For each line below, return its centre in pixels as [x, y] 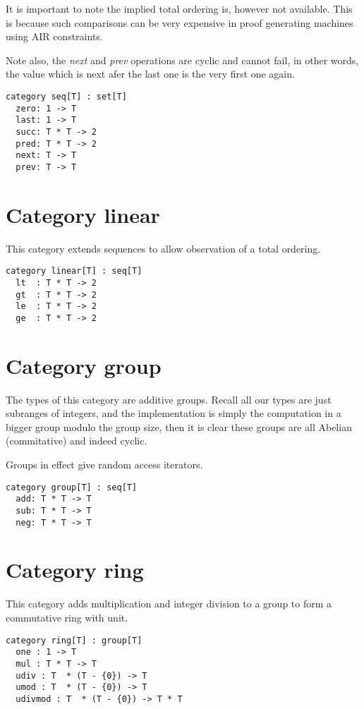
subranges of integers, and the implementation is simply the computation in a [174, 413]
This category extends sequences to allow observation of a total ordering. [163, 248]
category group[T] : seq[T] [72, 487]
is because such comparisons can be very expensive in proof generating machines [180, 22]
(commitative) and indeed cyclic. [77, 441]
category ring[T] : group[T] [74, 640]
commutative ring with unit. [67, 617]
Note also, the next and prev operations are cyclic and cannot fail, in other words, [182, 60]
